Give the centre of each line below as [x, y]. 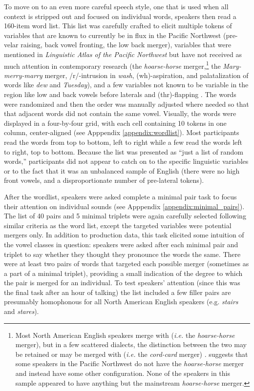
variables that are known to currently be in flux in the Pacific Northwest [113, 35]
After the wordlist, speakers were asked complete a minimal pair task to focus [120, 196]
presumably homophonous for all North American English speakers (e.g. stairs [121, 302]
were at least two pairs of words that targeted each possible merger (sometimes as [127, 264]
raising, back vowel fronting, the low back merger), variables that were [126, 45]
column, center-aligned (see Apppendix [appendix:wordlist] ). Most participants [122, 132]
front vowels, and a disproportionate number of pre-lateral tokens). [104, 180]
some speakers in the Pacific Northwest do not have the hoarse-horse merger [130, 363]
